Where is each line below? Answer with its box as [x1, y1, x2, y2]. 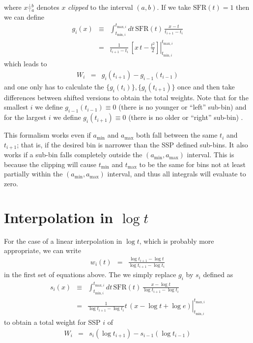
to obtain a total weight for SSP [4, 317, 101, 327]
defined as [203, 269, 233, 280]
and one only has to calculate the [4, 81, 104, 91]
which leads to [4, 58, 47, 69]
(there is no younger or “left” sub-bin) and [118, 102, 247, 112]
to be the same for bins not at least [139, 159, 246, 169]
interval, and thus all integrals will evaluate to [107, 169, 246, 179]
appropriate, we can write [4, 245, 81, 256]
